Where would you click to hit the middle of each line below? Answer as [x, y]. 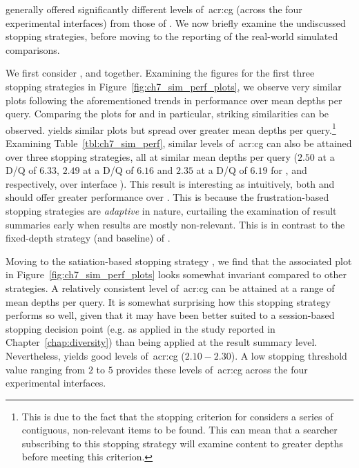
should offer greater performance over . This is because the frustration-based [167, 197]
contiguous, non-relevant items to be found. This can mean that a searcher [179, 430]
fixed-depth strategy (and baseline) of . [88, 238]
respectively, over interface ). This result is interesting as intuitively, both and [170, 183]
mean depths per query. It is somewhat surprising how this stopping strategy [168, 301]
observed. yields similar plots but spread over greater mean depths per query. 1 [171, 128]
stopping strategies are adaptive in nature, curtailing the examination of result [171, 210]
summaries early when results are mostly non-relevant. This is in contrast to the [175, 224]
